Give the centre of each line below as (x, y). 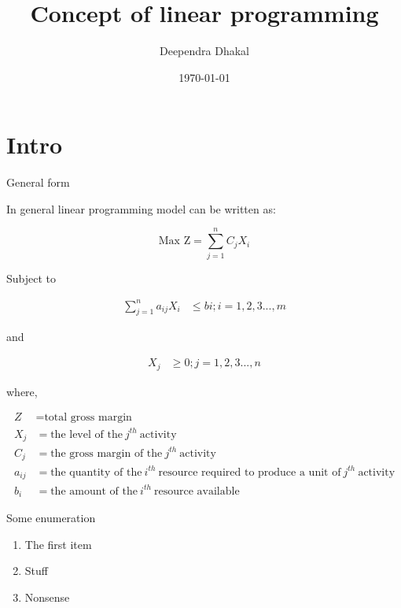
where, (22, 391)
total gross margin (88, 418)
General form (38, 182)
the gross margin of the (107, 453)
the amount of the (94, 491)
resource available (197, 491)
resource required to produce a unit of (250, 472)
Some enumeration (51, 518)
